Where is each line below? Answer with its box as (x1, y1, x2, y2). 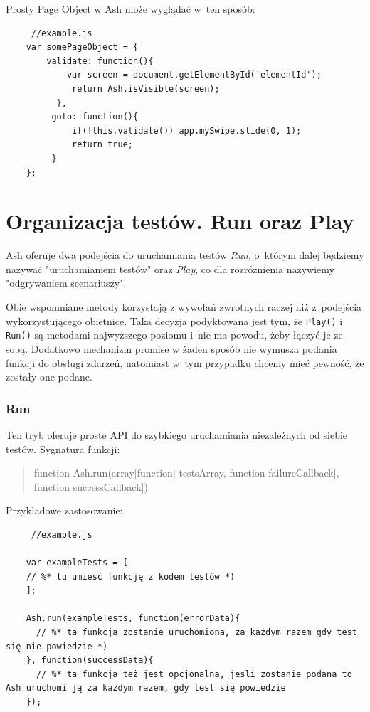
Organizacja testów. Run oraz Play (6, 206, 354, 235)
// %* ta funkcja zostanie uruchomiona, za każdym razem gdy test (36, 627, 357, 638)
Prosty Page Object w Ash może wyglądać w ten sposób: (6, 1, 255, 16)
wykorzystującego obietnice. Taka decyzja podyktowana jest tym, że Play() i (6, 313, 343, 328)
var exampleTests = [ (26, 558, 128, 568)
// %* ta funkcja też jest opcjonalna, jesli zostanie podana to (36, 669, 352, 679)
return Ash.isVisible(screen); (72, 83, 220, 94)
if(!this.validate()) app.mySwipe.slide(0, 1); (72, 125, 302, 136)
